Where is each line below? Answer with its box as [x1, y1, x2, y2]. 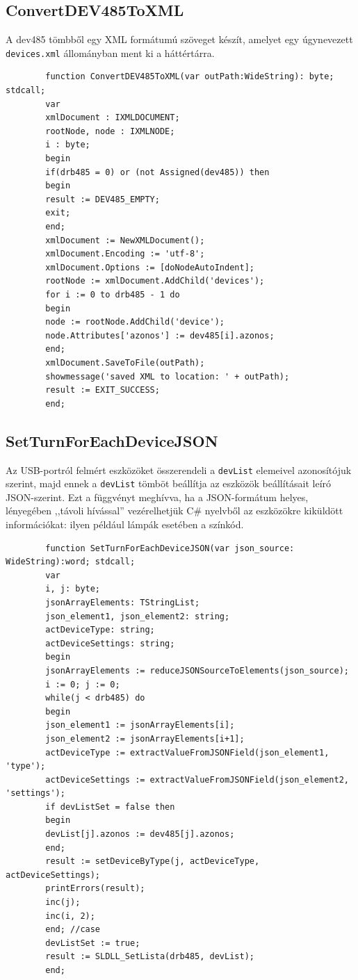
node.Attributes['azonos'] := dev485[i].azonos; [45, 330, 275, 341]
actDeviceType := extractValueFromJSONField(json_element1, [45, 747, 329, 758]
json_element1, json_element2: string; [45, 611, 230, 621]
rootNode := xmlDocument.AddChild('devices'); [45, 276, 265, 286]
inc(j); [45, 897, 81, 908]
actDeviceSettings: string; [45, 638, 175, 648]
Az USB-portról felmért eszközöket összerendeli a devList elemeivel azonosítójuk [6, 462, 352, 477]
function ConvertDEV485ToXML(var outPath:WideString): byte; [45, 72, 334, 82]
